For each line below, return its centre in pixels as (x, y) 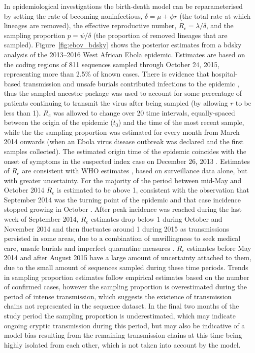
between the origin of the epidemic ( (59, 122)
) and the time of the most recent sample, (181, 122)
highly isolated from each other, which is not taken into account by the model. (122, 344)
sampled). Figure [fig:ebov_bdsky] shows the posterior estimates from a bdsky (123, 45)
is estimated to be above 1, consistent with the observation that (153, 190)
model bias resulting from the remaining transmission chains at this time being (123, 335)
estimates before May (219, 248)
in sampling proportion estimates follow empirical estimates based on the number (127, 277)
